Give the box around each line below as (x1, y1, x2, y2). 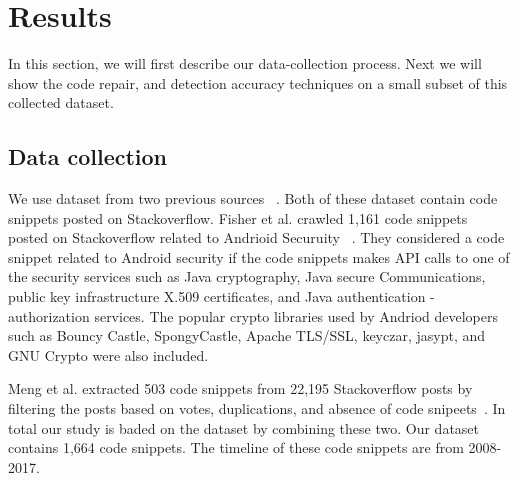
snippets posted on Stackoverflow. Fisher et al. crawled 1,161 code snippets (8, 207, 468, 228)
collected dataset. (8, 92, 114, 113)
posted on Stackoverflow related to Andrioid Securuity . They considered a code (8, 227, 505, 248)
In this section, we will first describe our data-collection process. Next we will (8, 53, 482, 74)
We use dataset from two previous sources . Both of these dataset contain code (8, 188, 498, 209)
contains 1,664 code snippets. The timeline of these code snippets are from (8, 437, 464, 458)
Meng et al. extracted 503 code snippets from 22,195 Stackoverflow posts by (8, 378, 473, 399)
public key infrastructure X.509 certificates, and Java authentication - (8, 286, 435, 307)
